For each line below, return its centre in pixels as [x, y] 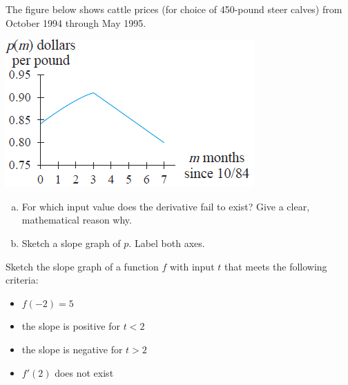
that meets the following [275, 266]
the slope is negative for [72, 349]
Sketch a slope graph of [71, 243]
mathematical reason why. [77, 220]
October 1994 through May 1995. [76, 22]
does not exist [84, 372]
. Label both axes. [167, 243]
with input [192, 266]
